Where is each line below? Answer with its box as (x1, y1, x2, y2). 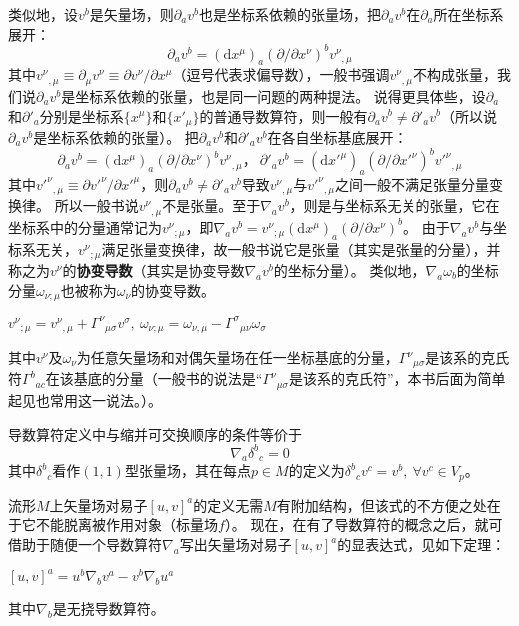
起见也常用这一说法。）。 (8, 389, 162, 410)
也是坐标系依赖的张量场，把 (198, 4, 381, 24)
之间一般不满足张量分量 (335, 173, 490, 194)
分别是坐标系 (39, 105, 124, 126)
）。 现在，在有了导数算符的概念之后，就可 (224, 514, 503, 535)
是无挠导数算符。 (52, 598, 165, 619)
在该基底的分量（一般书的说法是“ (45, 368, 263, 389)
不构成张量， (412, 64, 497, 85)
